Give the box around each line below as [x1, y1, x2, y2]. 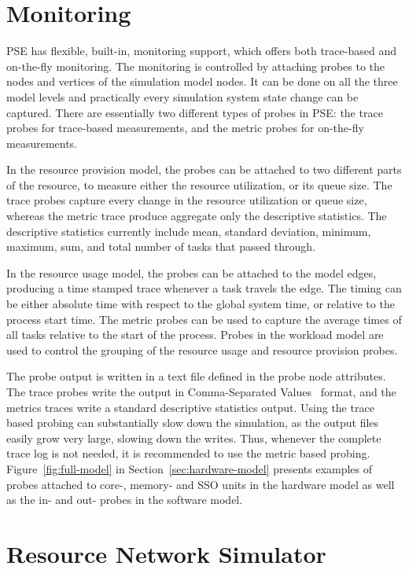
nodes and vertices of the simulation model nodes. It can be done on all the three [6, 73, 398, 90]
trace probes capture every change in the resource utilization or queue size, [6, 192, 367, 208]
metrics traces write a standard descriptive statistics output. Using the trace [6, 399, 374, 415]
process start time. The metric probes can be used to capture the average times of [6, 311, 402, 327]
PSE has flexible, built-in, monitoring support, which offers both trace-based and [6, 42, 396, 59]
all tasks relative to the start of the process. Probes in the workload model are [6, 326, 384, 343]
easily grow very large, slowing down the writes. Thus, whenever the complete [6, 429, 381, 446]
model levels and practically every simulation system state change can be [6, 88, 359, 105]
